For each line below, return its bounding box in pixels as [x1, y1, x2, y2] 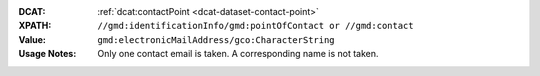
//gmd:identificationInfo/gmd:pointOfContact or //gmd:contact [97, 20, 414, 32]
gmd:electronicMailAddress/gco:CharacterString [97, 34, 335, 45]
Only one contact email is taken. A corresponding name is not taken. [97, 48, 379, 60]
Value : [18, 33, 47, 45]
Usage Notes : [18, 48, 77, 60]
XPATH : [18, 20, 52, 32]
